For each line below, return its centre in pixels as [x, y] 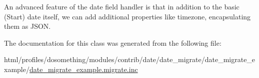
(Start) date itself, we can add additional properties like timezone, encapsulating [127, 16]
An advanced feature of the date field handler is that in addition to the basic [122, 6]
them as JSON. [27, 26]
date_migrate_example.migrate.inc [83, 69]
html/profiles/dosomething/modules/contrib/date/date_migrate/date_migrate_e [130, 59]
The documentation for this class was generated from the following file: [113, 42]
